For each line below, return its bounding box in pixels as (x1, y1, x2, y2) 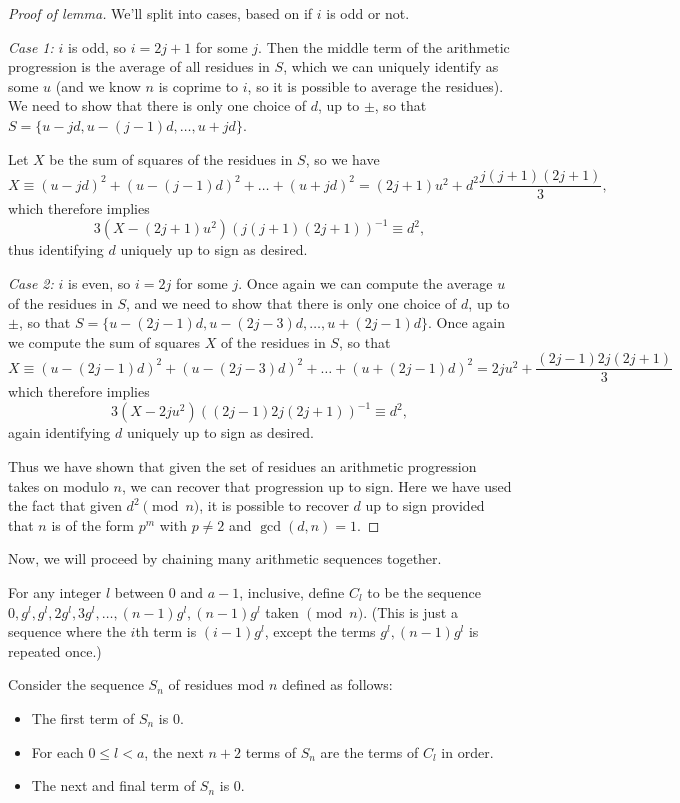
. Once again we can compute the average (238, 272, 493, 293)
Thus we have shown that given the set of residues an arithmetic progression (8, 456, 477, 477)
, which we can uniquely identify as (283, 56, 499, 77)
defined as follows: (282, 674, 393, 695)
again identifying (8, 422, 111, 443)
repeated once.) (8, 640, 102, 661)
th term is (135, 621, 197, 642)
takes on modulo (8, 475, 109, 496)
